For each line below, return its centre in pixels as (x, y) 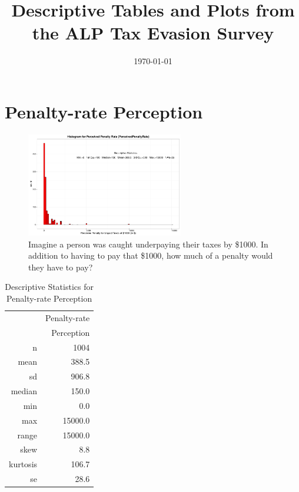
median (24, 391)
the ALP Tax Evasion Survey (153, 33)
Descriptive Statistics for (49, 287)
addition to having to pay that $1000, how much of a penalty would (151, 255)
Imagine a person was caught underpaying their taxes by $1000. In (148, 244)
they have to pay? (61, 267)
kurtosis (23, 464)
